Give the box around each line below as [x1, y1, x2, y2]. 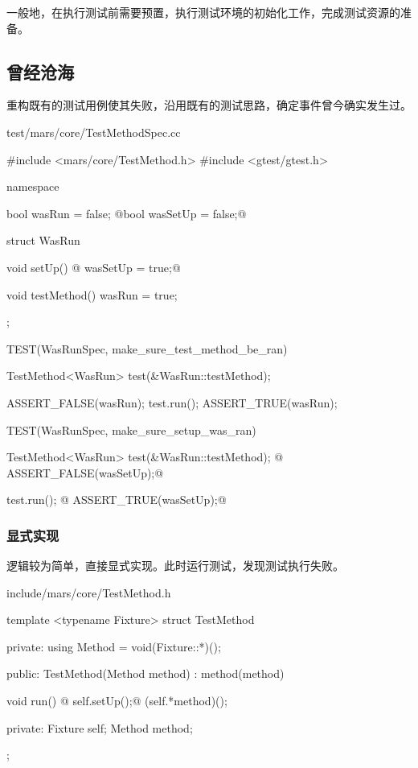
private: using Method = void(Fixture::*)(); [6, 638, 221, 654]
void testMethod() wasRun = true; [6, 286, 178, 303]
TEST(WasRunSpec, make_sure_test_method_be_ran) [6, 340, 288, 357]
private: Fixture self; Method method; [6, 719, 193, 736]
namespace [6, 178, 59, 195]
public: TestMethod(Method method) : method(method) [6, 665, 285, 682]
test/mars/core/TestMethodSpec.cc [6, 123, 181, 140]
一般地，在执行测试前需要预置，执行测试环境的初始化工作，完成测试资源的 [6, 4, 400, 20]
